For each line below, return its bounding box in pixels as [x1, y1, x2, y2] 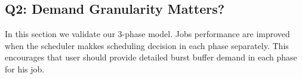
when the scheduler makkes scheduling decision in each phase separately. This [5, 39, 289, 51]
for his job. [5, 62, 45, 75]
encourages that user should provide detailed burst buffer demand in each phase [5, 51, 297, 63]
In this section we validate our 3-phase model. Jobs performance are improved [5, 28, 290, 40]
